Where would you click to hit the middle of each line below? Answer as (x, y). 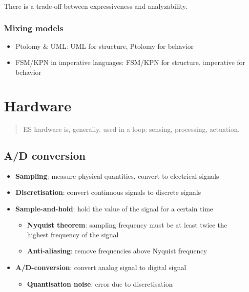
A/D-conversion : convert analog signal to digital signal (101, 267)
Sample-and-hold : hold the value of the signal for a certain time (114, 208)
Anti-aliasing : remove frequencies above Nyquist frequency (117, 251)
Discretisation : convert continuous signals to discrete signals (108, 192)
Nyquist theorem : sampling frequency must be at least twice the (127, 225)
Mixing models (34, 28)
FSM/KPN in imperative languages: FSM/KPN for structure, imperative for (130, 62)
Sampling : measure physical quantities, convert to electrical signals (117, 176)
